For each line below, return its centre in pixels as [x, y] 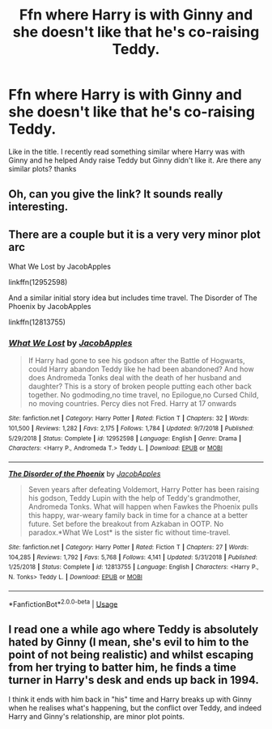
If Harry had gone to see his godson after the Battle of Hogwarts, [136, 361]
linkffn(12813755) [37, 322]
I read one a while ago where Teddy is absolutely [134, 629]
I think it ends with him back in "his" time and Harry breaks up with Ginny [130, 699]
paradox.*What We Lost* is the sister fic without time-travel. [129, 532]
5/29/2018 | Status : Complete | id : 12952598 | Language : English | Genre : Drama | [125, 439]
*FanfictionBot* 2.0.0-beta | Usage [63, 603]
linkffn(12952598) [38, 282]
